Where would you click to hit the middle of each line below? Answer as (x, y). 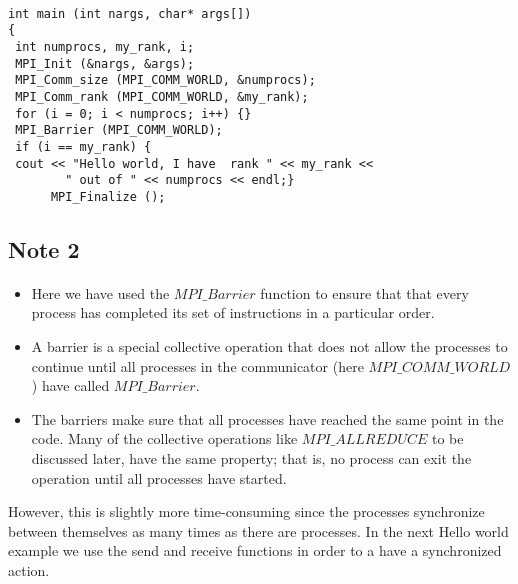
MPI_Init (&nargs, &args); (105, 63)
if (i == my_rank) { (83, 146)
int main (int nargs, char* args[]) (130, 13)
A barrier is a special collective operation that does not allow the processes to (269, 346)
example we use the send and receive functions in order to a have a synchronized (255, 550)
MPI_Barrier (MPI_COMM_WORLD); (119, 130)
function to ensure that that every (364, 292)
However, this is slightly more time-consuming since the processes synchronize (246, 511)
